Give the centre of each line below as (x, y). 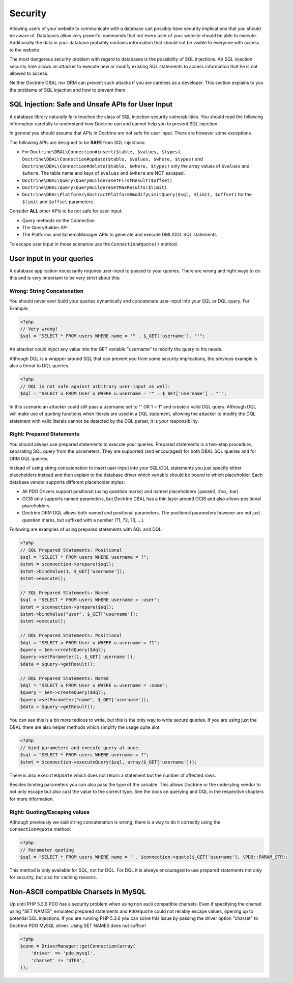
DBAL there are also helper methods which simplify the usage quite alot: (85, 727)
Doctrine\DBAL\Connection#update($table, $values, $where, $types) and (113, 159)
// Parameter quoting (47, 850)
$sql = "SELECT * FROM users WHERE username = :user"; (90, 600)
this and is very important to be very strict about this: (65, 278)
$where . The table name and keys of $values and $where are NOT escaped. (104, 173)
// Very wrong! (39, 329)
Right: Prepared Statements (45, 434)
